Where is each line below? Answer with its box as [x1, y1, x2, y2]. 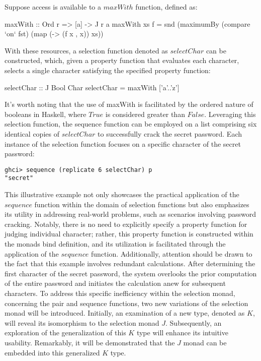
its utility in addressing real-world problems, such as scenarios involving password [5, 209, 256, 219]
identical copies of [5, 128, 59, 139]
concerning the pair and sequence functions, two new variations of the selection [5, 297, 248, 308]
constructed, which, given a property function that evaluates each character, [5, 55, 239, 66]
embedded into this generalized [5, 347, 100, 357]
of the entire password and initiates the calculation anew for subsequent [5, 278, 226, 288]
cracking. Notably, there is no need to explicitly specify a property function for [5, 218, 247, 229]
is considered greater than [105, 108, 185, 119]
